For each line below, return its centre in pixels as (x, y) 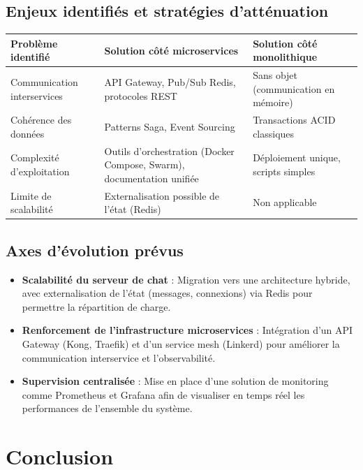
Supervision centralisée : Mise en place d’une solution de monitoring (175, 381)
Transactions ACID (294, 120)
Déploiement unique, (297, 157)
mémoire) (273, 102)
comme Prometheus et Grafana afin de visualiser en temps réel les (163, 394)
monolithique (285, 57)
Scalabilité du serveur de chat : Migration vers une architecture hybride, (186, 279)
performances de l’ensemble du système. (107, 408)
